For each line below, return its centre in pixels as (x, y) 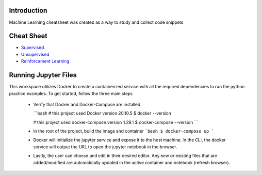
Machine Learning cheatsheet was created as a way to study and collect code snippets (96, 22)
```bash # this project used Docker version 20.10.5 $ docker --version (102, 113)
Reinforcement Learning (45, 61)
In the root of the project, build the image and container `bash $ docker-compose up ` (124, 131)
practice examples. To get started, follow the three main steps (71, 93)
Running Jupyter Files (43, 75)
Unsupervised (35, 54)
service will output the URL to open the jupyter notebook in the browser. (105, 147)
